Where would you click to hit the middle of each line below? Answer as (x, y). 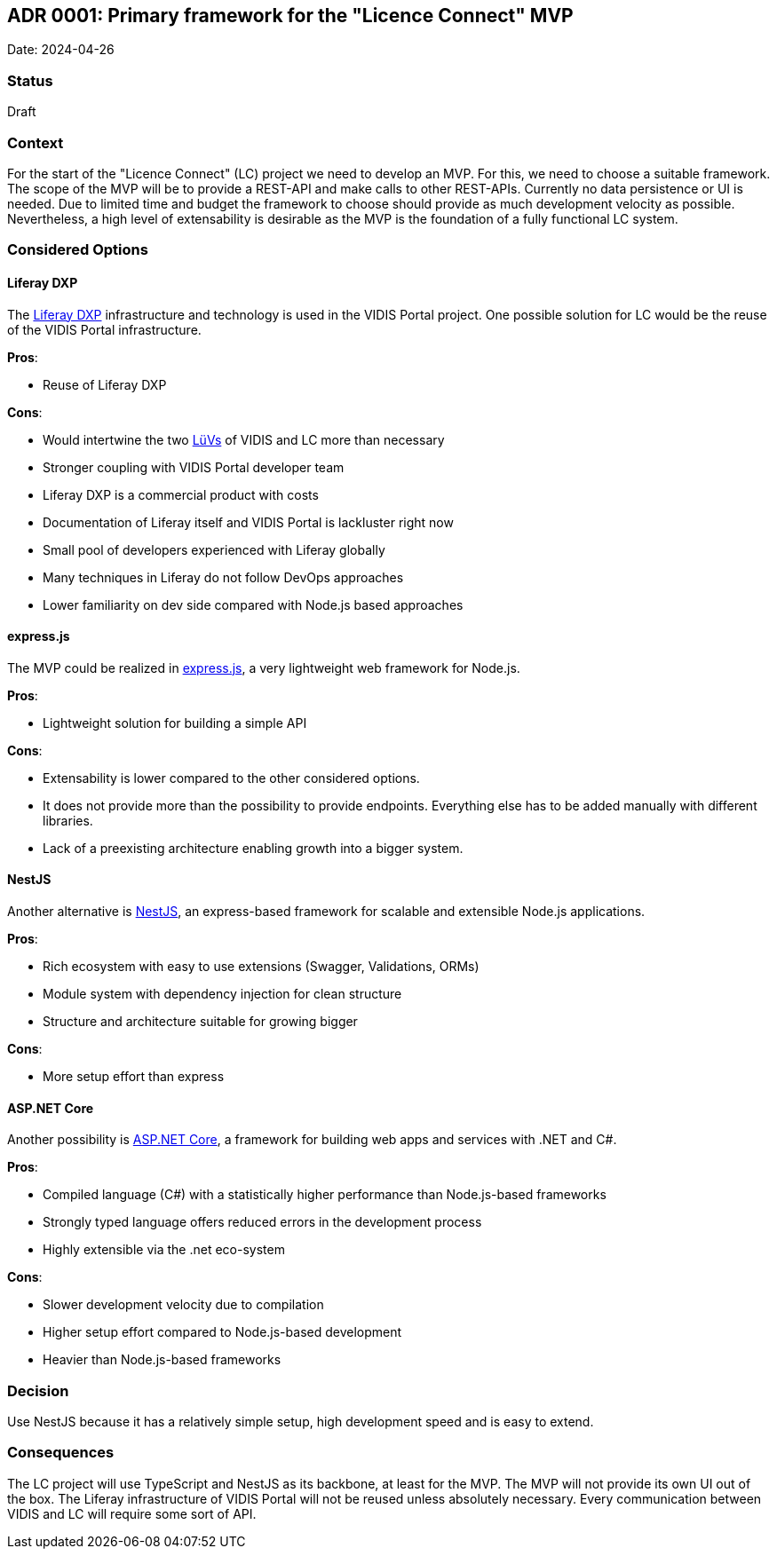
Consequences (61, 1453)
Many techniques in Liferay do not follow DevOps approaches (223, 577)
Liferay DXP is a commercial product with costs (181, 494)
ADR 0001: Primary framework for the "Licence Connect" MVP (290, 16)
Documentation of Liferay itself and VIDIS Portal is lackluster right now (248, 522)
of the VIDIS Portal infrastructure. (104, 329)
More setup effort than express (134, 1076)
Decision (38, 1390)
